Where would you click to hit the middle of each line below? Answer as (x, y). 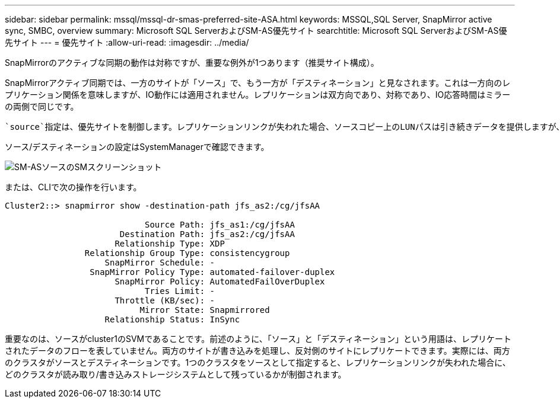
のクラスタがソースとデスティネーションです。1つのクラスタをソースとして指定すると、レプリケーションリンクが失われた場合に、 (258, 362)
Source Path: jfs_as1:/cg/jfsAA (220, 225)
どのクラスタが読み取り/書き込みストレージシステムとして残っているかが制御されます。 (176, 374)
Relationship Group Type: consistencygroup (187, 253)
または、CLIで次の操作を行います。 (73, 187)
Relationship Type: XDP (170, 244)
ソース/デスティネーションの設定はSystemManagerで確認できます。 (137, 147)
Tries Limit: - (180, 291)
